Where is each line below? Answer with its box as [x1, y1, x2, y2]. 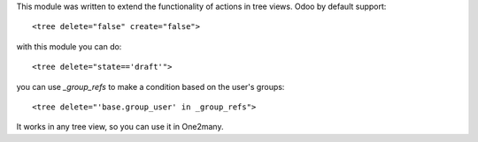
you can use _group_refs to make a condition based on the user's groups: [16, 81, 285, 92]
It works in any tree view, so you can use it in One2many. [16, 122, 224, 132]
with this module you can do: [16, 41, 122, 52]
